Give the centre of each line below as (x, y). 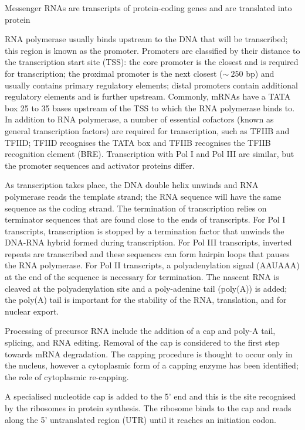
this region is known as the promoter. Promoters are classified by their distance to (152, 50)
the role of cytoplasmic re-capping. (67, 376)
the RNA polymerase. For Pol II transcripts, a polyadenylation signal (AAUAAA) (152, 265)
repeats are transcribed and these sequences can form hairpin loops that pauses (147, 253)
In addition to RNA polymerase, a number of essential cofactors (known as (139, 119)
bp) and (260, 73)
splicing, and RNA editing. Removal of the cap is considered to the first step (142, 342)
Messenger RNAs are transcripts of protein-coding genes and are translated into (148, 8)
